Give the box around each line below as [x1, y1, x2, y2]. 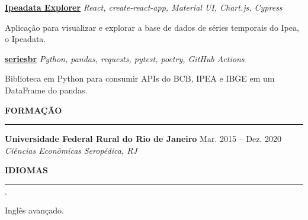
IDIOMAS [5, 164, 49, 176]
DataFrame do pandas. [5, 83, 88, 96]
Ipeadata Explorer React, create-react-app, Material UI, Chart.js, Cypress [5, 1, 283, 13]
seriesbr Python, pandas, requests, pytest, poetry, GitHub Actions [5, 52, 245, 64]
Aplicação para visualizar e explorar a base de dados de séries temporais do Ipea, [5, 21, 299, 33]
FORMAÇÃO [5, 103, 62, 116]
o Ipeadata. [5, 33, 46, 45]
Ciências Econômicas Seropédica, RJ [5, 144, 137, 156]
